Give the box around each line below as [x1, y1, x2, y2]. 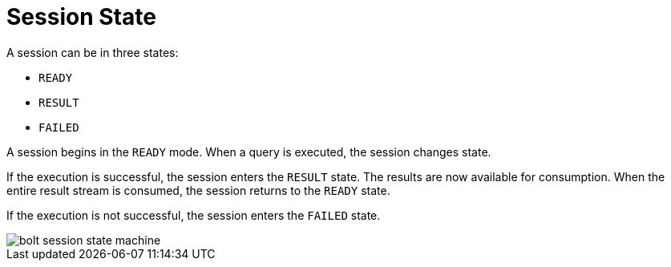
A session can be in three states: [6, 45, 179, 59]
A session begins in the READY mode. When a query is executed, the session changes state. [6, 144, 491, 159]
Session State [6, 3, 156, 30]
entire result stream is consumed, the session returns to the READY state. [6, 183, 390, 197]
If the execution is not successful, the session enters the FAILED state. [6, 208, 381, 222]
